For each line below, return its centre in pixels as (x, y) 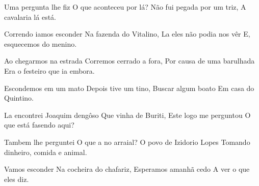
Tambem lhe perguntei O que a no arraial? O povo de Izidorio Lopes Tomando (127, 142)
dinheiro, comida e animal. (46, 152)
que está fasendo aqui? (39, 125)
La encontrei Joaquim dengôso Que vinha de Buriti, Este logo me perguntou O (127, 115)
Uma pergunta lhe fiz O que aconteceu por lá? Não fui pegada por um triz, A (125, 7)
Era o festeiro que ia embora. (49, 70)
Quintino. (19, 98)
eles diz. (17, 179)
